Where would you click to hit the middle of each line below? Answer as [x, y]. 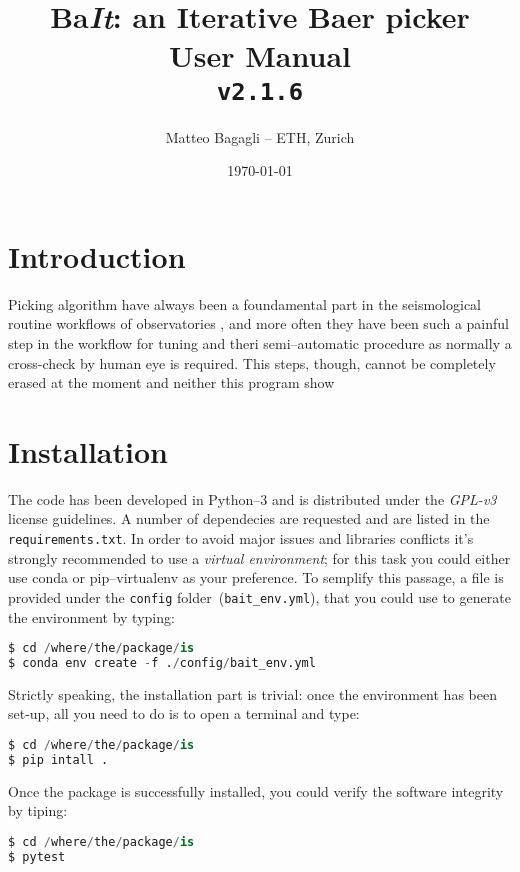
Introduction [97, 255]
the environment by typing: [91, 616]
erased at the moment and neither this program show [171, 382]
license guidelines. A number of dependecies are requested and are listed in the [249, 518]
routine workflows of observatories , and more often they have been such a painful [259, 323]
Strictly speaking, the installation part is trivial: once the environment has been [252, 693]
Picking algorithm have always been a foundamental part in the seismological [245, 303]
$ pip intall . [58, 759]
